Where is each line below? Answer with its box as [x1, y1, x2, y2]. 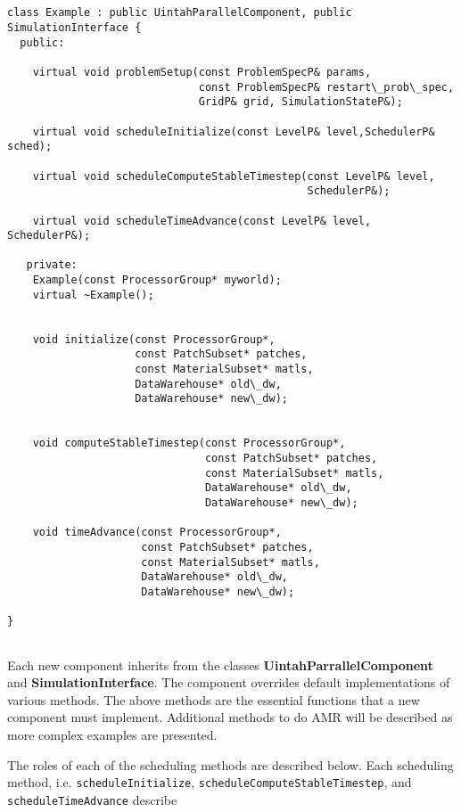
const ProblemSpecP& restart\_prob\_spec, [198, 80, 455, 94]
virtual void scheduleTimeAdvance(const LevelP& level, [32, 214, 372, 227]
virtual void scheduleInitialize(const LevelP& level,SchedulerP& [32, 125, 435, 138]
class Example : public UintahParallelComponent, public [7, 6, 352, 20]
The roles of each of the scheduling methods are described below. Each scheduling [7, 755, 454, 774]
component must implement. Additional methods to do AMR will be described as [7, 708, 453, 726]
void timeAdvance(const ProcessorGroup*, [32, 526, 282, 539]
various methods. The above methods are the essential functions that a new [7, 690, 420, 709]
